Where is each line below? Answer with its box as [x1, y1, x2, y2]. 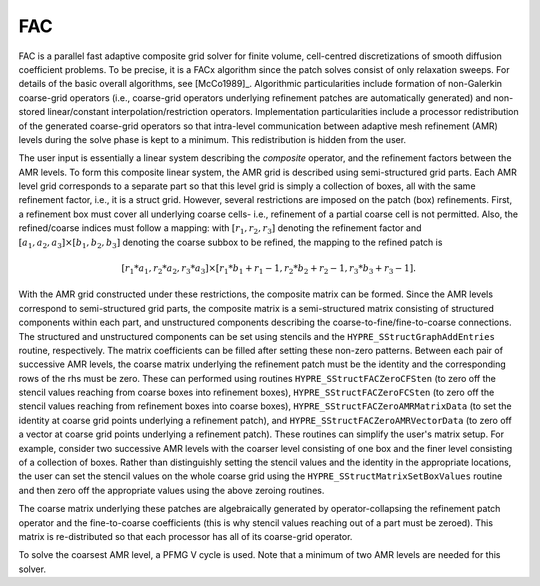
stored [18, 106, 45, 118]
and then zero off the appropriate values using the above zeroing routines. [18, 484, 325, 496]
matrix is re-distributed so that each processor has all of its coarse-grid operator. [18, 531, 353, 542]
